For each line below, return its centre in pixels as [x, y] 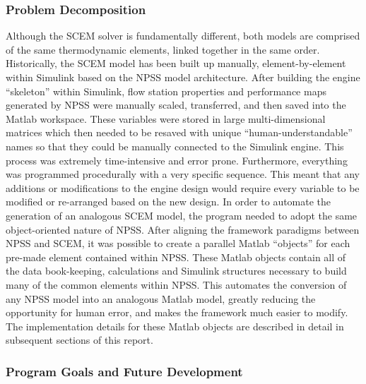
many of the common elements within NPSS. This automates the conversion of [176, 284]
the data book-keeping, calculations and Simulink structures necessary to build [176, 271]
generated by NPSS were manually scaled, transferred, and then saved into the [176, 105]
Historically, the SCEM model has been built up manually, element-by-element [176, 63]
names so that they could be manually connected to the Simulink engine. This [175, 146]
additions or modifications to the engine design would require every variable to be [183, 187]
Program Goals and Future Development [124, 371]
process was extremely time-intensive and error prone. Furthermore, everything [177, 160]
